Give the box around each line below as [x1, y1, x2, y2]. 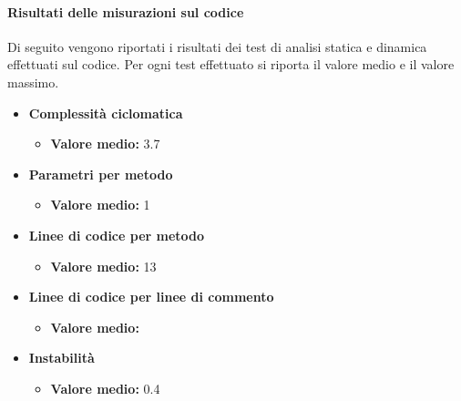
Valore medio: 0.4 [50, 378, 160, 397]
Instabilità [28, 348, 95, 367]
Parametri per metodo [28, 164, 173, 183]
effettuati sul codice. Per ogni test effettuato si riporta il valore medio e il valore [7, 55, 455, 74]
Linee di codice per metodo [28, 225, 205, 244]
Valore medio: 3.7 [50, 134, 160, 153]
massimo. [7, 72, 59, 91]
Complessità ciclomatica [28, 103, 183, 122]
